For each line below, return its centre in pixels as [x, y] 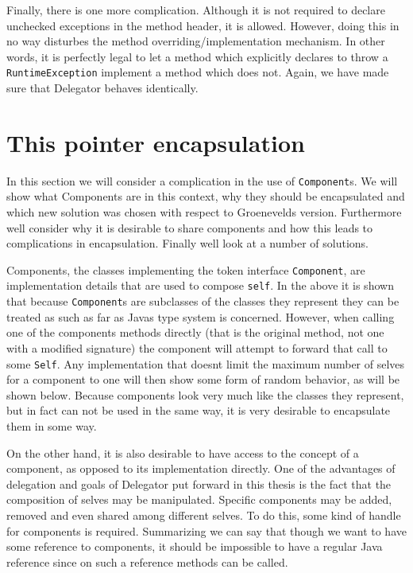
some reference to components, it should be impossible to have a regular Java [195, 546]
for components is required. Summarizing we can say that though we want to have [206, 530]
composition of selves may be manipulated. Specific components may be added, [199, 499]
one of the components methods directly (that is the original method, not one [195, 332]
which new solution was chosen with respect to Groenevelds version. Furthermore [204, 212]
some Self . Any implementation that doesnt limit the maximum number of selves [206, 363]
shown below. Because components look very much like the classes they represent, [205, 394]
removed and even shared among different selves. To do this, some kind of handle [204, 515]
